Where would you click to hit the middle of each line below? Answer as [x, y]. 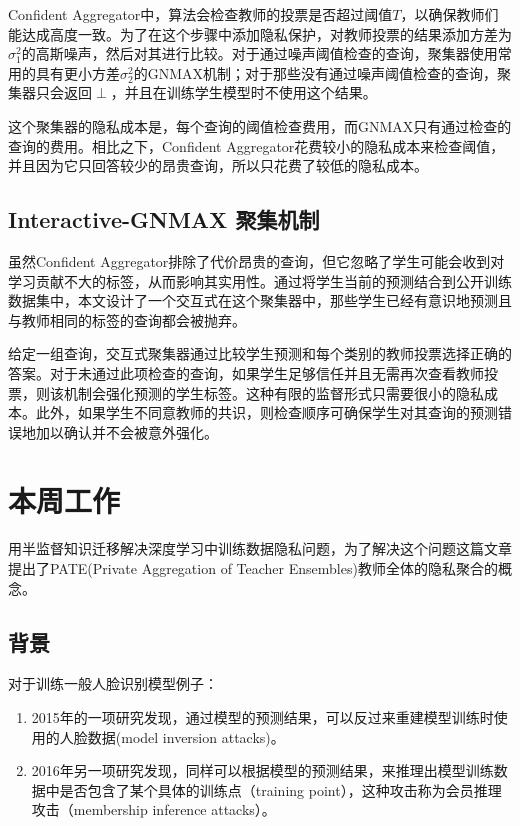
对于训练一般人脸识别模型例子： [113, 683]
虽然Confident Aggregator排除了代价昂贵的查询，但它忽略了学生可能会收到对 [256, 260]
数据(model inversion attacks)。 [186, 736]
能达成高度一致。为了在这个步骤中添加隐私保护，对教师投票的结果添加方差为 [260, 33]
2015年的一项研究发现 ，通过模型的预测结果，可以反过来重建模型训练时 [262, 717]
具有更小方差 [77, 72]
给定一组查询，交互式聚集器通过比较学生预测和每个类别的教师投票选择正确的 [260, 353]
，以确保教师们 [449, 14]
